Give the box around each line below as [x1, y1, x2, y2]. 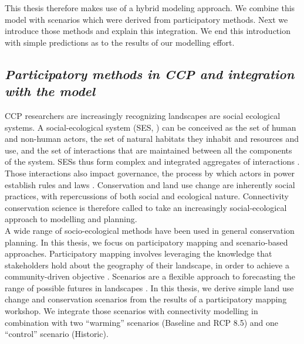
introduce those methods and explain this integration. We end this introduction [5, 25, 291, 37]
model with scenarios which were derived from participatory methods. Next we [5, 13, 288, 25]
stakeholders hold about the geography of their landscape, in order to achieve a [5, 258, 289, 271]
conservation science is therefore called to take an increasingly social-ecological [5, 201, 287, 213]
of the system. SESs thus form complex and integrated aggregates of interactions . [5, 155, 300, 168]
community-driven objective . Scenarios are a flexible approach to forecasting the [5, 270, 296, 282]
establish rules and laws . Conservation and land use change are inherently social [5, 178, 295, 190]
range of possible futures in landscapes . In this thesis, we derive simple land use [5, 281, 294, 294]
